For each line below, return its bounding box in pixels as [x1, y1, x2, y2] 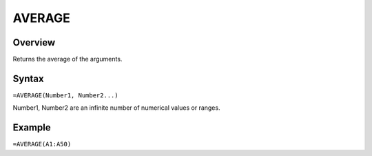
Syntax [12, 72, 44, 84]
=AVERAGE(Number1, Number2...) [12, 91, 118, 99]
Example [12, 121, 51, 134]
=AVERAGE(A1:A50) [12, 140, 72, 148]
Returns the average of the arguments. [12, 55, 123, 64]
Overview [12, 37, 56, 48]
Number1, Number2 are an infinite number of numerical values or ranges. [12, 104, 220, 112]
